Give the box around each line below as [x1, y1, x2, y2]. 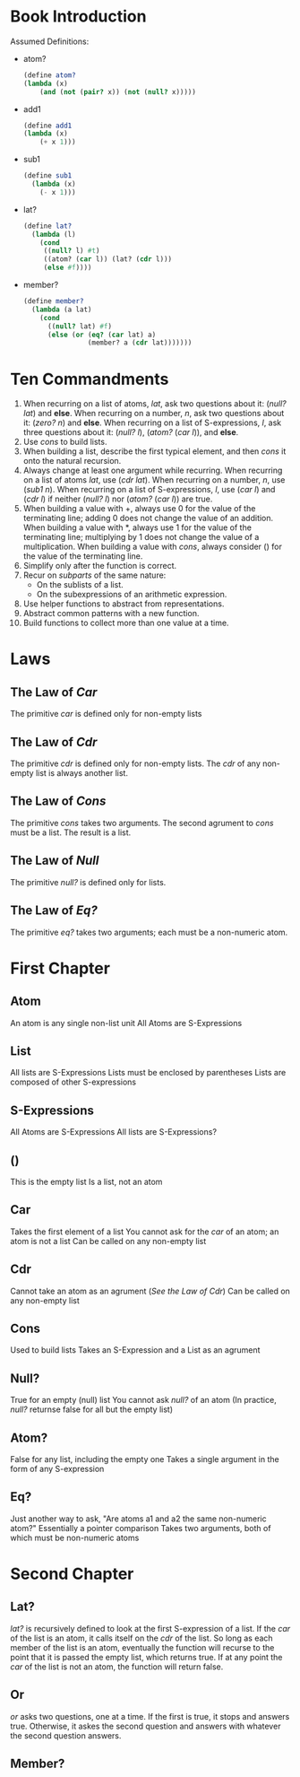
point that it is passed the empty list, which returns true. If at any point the [10, 1651, 283, 1662]
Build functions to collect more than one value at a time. [22, 617, 229, 629]
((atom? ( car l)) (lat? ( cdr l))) [43, 255, 173, 264]
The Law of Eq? [10, 903, 98, 919]
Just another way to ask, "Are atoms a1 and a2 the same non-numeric [10, 1513, 267, 1524]
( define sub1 [22, 171, 73, 180]
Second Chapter [10, 1564, 134, 1584]
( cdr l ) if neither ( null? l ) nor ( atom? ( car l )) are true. [22, 493, 213, 504]
